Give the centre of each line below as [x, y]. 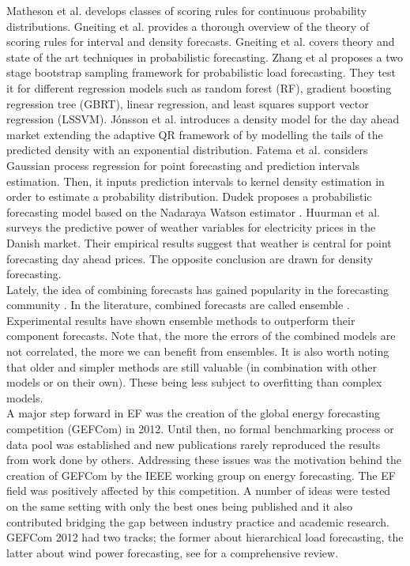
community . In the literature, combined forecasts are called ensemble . [178, 305]
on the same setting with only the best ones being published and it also [179, 506]
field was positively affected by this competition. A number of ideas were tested [199, 491]
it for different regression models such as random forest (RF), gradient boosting [199, 87]
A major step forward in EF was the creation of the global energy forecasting [193, 413]
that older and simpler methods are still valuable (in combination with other [192, 366]
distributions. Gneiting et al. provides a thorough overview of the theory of [188, 26]
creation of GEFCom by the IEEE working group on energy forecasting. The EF [201, 475]
